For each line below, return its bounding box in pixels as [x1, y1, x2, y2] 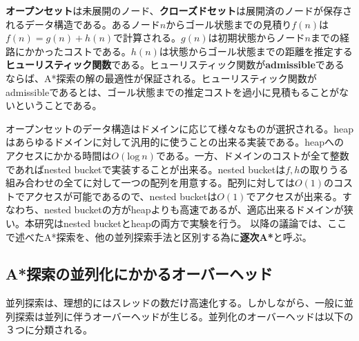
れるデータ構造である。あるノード [6, 17, 160, 31]
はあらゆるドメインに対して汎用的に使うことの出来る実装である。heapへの [6, 135, 345, 149]
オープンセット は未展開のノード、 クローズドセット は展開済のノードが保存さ [6, 3, 352, 17]
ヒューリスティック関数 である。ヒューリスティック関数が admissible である [6, 57, 345, 72]
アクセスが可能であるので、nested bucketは [24, 188, 217, 203]
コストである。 [63, 43, 131, 58]
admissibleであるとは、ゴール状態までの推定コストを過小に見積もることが [6, 84, 340, 99]
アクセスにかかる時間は [6, 148, 112, 162]
